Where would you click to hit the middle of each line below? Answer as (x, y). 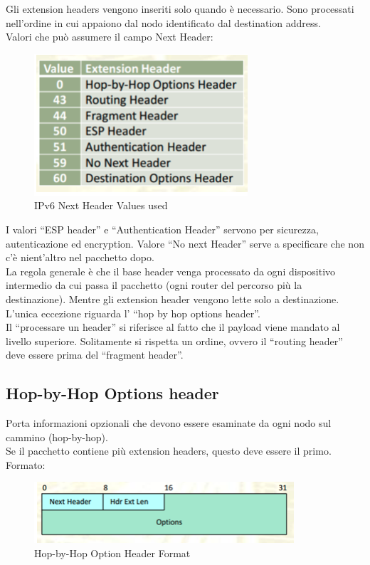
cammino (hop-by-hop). (57, 437)
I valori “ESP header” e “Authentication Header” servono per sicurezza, (162, 229)
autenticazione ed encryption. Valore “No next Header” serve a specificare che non (185, 243)
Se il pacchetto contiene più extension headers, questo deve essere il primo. (169, 451)
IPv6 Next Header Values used (101, 205)
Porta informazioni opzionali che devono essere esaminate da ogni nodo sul (169, 423)
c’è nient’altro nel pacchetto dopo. (80, 257)
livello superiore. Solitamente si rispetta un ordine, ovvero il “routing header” (174, 340)
